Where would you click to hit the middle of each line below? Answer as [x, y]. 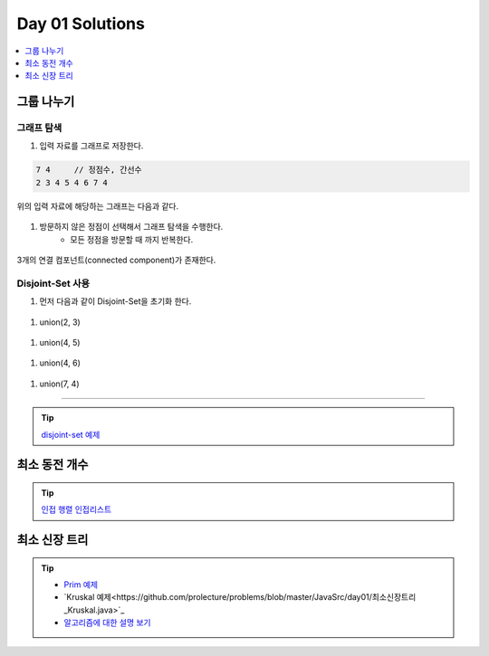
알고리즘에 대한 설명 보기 [107, 623]
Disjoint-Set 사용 [53, 283]
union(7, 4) [60, 384]
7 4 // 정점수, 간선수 [89, 170]
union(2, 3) [60, 322]
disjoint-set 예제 [71, 434]
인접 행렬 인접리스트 [77, 509]
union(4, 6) [60, 363]
